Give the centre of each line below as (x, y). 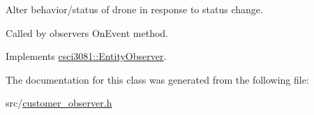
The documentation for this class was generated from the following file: (157, 79)
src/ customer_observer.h (59, 103)
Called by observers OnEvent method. (87, 32)
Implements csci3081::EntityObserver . (86, 56)
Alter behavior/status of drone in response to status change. (134, 9)
